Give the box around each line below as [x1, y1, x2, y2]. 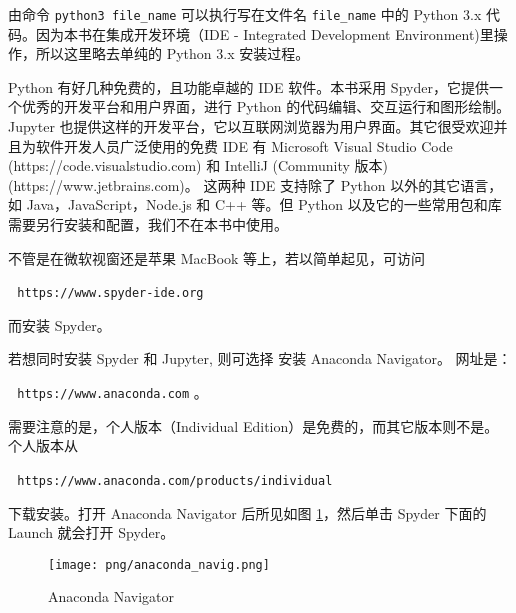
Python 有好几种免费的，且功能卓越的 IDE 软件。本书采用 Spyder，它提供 [8, 76, 489, 97]
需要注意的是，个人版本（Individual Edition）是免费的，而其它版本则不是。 [8, 415, 499, 436]
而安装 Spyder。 [8, 314, 111, 335]
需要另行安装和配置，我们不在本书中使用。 [8, 214, 288, 234]
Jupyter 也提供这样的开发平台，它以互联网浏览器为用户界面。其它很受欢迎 [8, 116, 494, 137]
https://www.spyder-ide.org [17, 286, 204, 301]
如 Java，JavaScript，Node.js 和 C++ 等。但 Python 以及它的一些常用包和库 [8, 194, 502, 215]
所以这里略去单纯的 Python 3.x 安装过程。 [35, 43, 310, 64]
